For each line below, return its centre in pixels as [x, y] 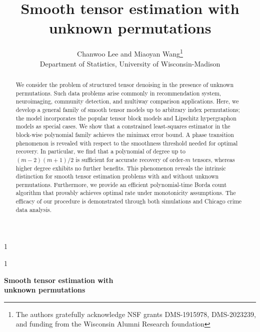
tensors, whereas [213, 159]
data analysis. [33, 209]
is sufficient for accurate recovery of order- [130, 159]
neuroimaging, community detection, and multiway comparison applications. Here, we [127, 101]
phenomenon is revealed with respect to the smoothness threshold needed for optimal [127, 143]
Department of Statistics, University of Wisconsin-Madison [130, 63]
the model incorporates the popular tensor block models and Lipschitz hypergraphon [126, 118]
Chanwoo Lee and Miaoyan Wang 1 [130, 53]
